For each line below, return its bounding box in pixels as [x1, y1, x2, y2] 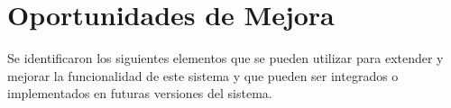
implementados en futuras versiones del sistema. [7, 84, 272, 103]
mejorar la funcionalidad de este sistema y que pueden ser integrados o [7, 66, 399, 85]
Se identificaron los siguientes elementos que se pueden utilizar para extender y [7, 49, 444, 67]
